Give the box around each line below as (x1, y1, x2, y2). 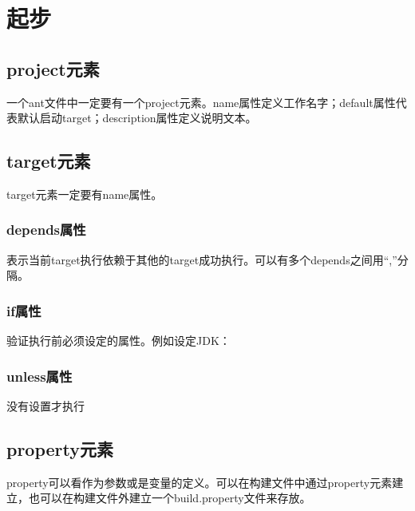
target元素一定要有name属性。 (6, 185, 163, 202)
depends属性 (6, 220, 86, 240)
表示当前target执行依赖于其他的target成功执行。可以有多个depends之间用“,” (6, 251, 397, 267)
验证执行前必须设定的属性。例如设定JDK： (6, 332, 231, 349)
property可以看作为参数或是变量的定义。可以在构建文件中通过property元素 (6, 473, 393, 490)
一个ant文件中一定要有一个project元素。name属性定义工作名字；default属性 (6, 93, 396, 110)
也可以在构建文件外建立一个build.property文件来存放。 (28, 489, 311, 506)
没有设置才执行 (6, 398, 85, 414)
